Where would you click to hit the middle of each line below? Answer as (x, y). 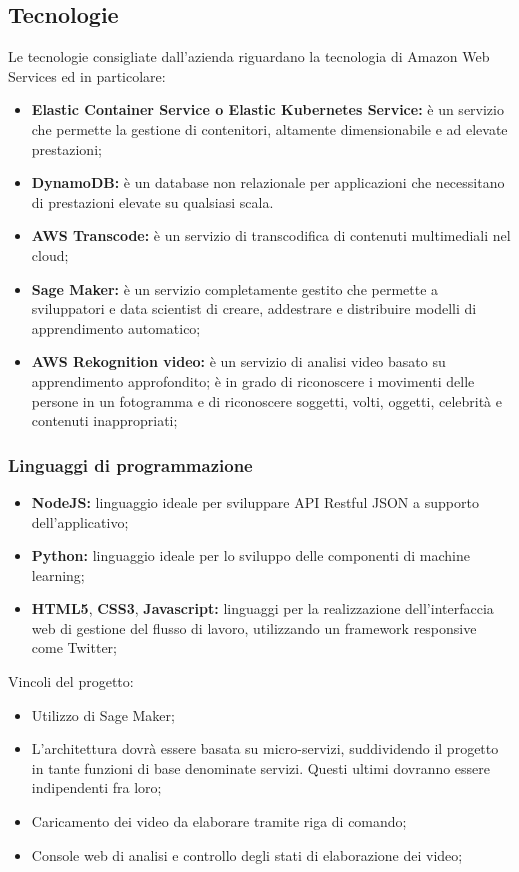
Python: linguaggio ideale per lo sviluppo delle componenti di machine (250, 555)
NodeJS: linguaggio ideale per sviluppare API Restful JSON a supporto (255, 501)
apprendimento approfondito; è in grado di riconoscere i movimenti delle (253, 380)
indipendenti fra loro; (96, 787)
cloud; (50, 254)
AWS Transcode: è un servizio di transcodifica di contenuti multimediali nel (271, 235)
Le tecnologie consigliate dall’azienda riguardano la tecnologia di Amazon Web (249, 56)
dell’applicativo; (80, 521)
